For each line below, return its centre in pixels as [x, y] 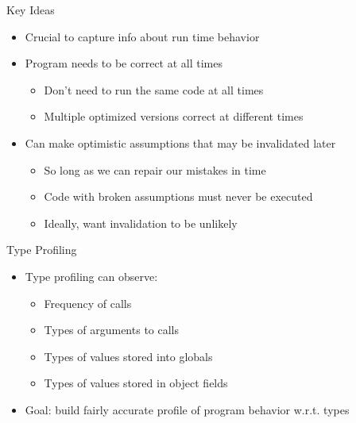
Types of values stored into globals [128, 356]
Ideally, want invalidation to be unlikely [141, 223]
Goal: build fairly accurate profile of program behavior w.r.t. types [187, 409]
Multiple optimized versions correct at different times [174, 116]
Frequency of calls [88, 303]
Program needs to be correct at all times [124, 63]
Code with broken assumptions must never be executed [178, 196]
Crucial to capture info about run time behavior [142, 36]
